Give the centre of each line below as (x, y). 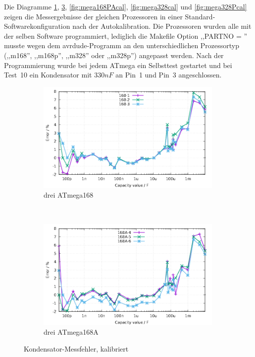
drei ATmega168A (71, 332)
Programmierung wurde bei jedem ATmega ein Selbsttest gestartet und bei (118, 65)
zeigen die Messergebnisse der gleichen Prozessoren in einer (93, 16)
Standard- (200, 16)
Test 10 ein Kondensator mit (48, 75)
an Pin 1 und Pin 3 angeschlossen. (169, 75)
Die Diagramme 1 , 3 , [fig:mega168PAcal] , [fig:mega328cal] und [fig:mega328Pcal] (126, 6)
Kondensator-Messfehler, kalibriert (76, 348)
